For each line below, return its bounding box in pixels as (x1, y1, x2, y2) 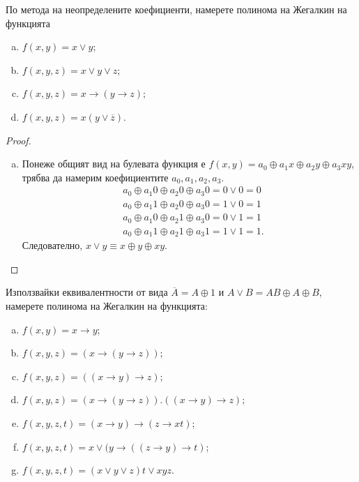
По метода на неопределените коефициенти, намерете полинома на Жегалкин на (6, 2, 347, 16)
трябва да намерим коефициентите (22, 170, 169, 184)
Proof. (6, 133, 31, 147)
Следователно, (22, 238, 83, 253)
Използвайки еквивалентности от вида (6, 285, 168, 299)
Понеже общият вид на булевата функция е (22, 156, 206, 171)
